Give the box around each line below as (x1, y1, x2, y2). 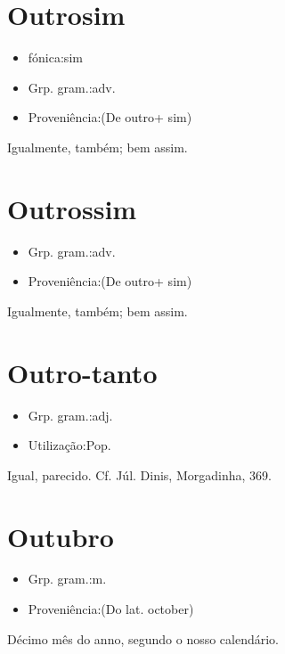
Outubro (7, 518, 114, 554)
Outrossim (7, 190, 137, 226)
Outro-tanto (7, 354, 158, 390)
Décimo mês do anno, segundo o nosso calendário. (7, 629, 280, 648)
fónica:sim (28, 48, 83, 67)
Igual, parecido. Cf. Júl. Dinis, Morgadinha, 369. (7, 465, 272, 484)
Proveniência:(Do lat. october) (28, 600, 194, 618)
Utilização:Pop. (28, 436, 111, 454)
